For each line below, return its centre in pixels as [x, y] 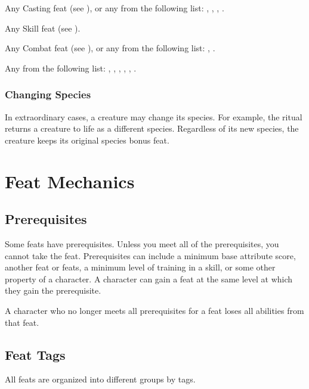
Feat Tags [35, 354]
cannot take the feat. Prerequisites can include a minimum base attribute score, [150, 255]
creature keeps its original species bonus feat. [87, 140]
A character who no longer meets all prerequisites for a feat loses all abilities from [154, 310]
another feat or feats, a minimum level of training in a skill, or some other [140, 267]
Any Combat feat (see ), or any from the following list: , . [110, 48]
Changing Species [48, 94]
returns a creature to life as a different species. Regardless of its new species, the [152, 128]
